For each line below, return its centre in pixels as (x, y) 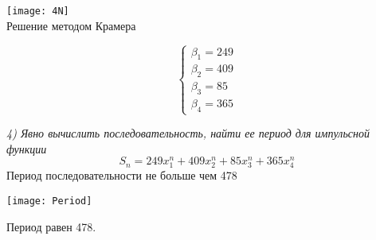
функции (27, 148)
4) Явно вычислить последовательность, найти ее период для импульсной (188, 133)
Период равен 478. (51, 226)
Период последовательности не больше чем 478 (122, 175)
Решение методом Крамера (71, 25)
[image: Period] (49, 201)
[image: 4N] (38, 11)
